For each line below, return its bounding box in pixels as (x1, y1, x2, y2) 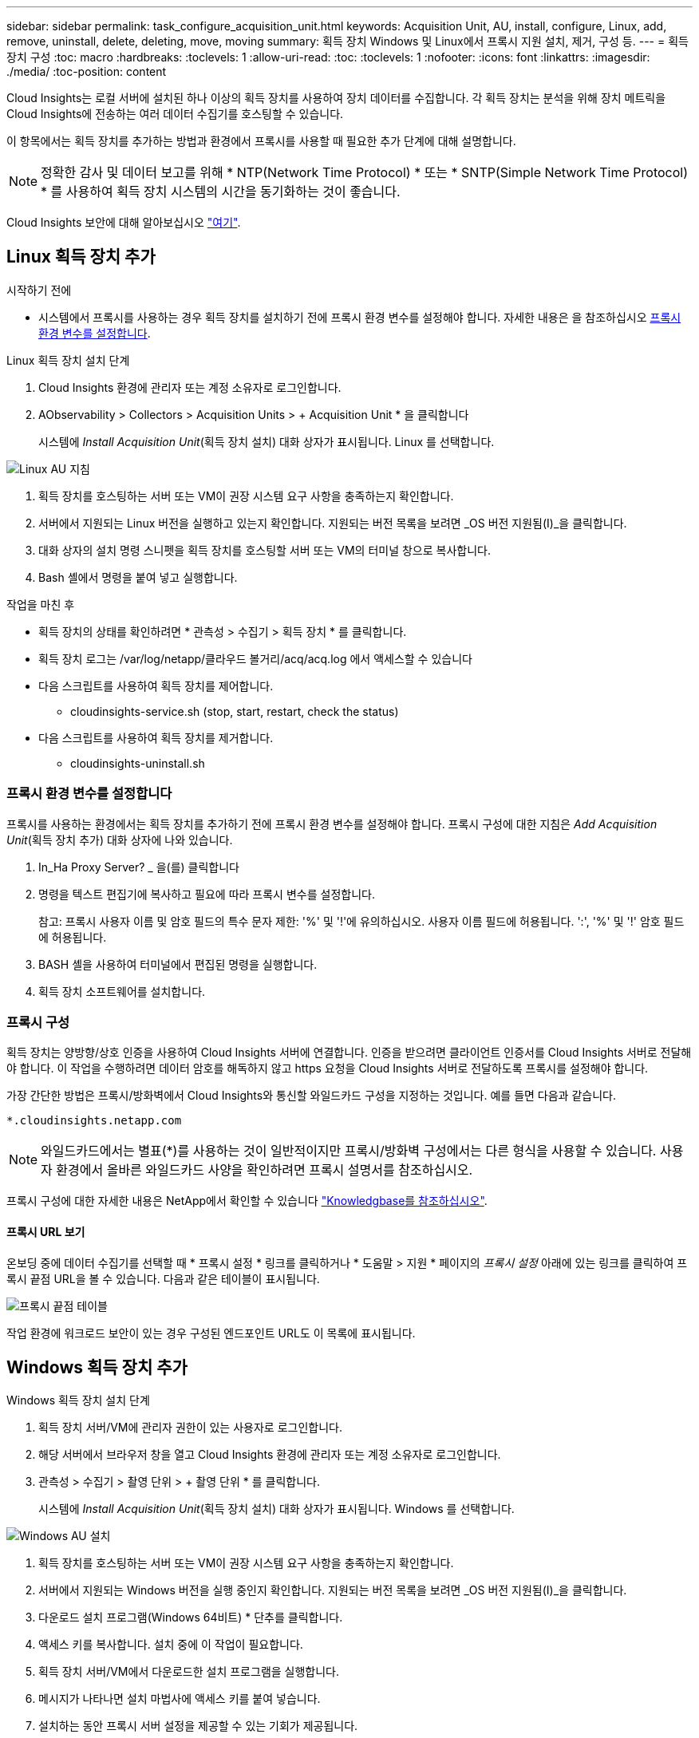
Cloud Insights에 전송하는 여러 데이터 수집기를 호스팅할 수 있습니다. (6, 107, 344, 120)
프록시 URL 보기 (6, 1224, 85, 1238)
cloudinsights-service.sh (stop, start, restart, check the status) (70, 704, 399, 718)
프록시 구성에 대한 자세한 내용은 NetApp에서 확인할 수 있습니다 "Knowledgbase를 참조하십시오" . (6, 1194, 488, 1208)
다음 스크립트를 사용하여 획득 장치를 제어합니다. (38, 678, 274, 693)
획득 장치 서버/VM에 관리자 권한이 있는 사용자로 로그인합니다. (38, 1420, 342, 1435)
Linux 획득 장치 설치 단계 (6, 353, 130, 367)
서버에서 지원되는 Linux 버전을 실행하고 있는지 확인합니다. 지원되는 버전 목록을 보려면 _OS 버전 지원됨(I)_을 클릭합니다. (38, 515, 627, 530)
